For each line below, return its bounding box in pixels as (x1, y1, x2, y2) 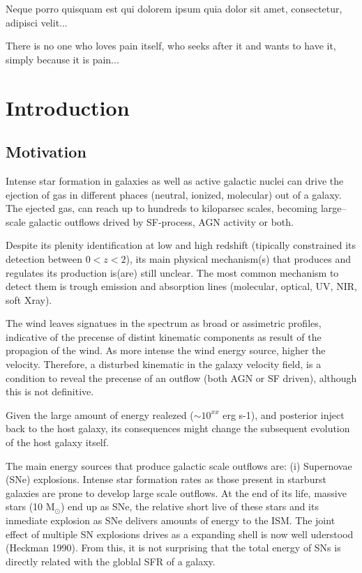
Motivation (6, 141, 86, 162)
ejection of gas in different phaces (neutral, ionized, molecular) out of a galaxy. (6, 187, 342, 201)
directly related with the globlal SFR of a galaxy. (6, 553, 216, 568)
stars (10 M (6, 499, 55, 514)
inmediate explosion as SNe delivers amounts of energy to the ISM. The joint (6, 513, 335, 528)
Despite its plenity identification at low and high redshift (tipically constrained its (6, 238, 356, 252)
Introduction (6, 93, 130, 121)
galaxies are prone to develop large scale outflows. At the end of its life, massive (6, 485, 347, 500)
